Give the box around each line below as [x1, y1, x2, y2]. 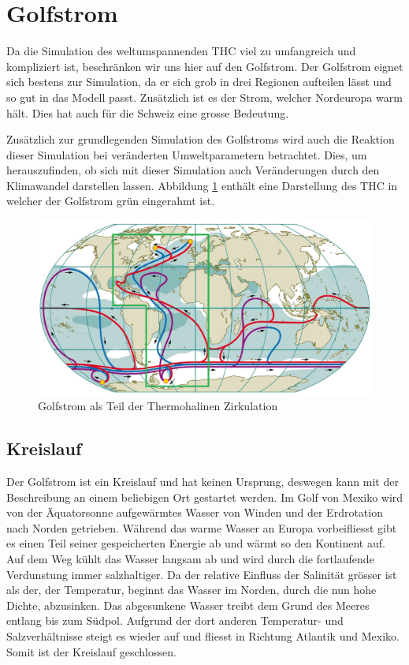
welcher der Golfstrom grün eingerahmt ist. [6, 192, 215, 209]
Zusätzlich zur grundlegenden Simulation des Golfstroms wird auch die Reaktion [6, 131, 395, 148]
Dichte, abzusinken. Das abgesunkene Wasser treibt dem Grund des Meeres [6, 596, 370, 613]
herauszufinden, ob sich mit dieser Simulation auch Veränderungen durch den [6, 162, 380, 178]
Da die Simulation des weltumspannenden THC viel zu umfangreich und [6, 43, 356, 59]
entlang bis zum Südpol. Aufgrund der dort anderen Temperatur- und [6, 612, 344, 629]
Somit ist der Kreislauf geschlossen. [6, 643, 177, 659]
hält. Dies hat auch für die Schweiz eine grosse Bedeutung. [6, 104, 289, 121]
